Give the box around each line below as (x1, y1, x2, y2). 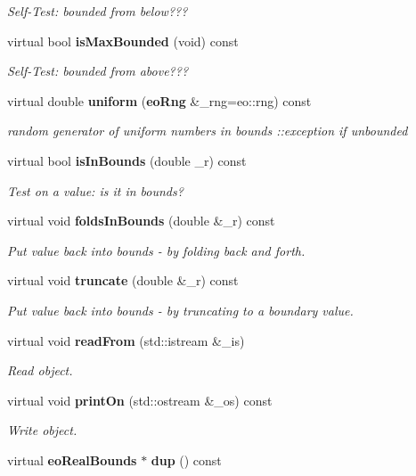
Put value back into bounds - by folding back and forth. (7, 241, 306, 259)
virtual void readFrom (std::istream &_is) (7, 331, 245, 349)
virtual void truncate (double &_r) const (7, 271, 239, 290)
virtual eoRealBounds (7, 450, 137, 469)
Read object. (7, 361, 73, 380)
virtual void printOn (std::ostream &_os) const (7, 390, 273, 409)
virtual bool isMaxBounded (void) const (7, 31, 239, 50)
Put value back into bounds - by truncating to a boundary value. (7, 300, 354, 319)
